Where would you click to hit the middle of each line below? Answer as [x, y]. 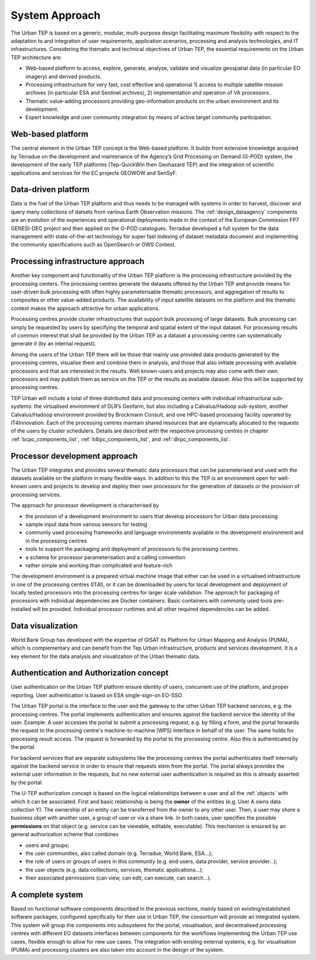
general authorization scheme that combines [65, 834]
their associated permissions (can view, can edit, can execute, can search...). [118, 878]
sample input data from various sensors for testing [86, 524]
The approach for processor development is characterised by [85, 505]
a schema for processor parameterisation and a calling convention [105, 557]
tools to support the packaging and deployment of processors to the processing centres [132, 549]
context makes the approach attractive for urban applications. [85, 308]
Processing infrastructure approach [78, 261]
